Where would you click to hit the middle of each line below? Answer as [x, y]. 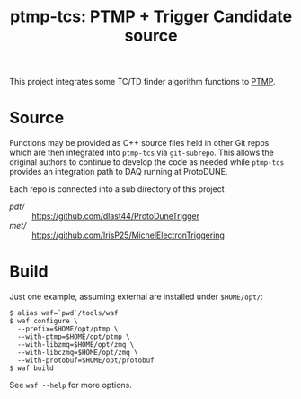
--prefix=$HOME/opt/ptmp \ [68, 329]
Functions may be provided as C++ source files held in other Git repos [139, 143]
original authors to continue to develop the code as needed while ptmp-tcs [147, 162]
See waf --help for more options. [71, 385]
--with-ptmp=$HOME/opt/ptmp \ [74, 337]
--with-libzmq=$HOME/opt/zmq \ [76, 345]
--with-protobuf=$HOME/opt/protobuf [86, 361]
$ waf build [31, 368]
